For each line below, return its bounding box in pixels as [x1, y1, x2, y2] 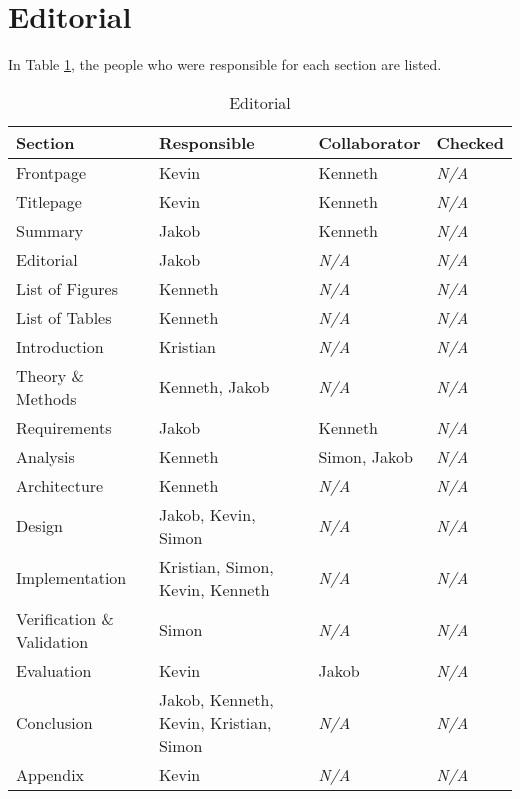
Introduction [16, 334, 104, 358]
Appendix [16, 762, 85, 786]
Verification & [16, 606, 114, 630]
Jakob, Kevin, [158, 502, 256, 526]
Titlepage [16, 189, 82, 213]
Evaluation [16, 658, 92, 682]
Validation [16, 629, 89, 653]
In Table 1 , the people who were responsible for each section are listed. [8, 54, 442, 75]
